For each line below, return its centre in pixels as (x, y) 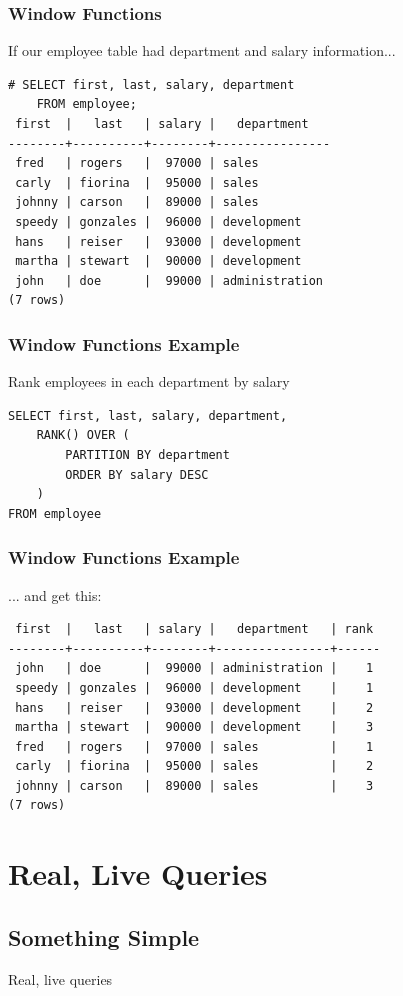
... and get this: (55, 594)
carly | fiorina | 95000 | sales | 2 (194, 766)
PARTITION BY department (147, 454)
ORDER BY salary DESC (137, 474)
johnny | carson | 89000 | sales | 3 (194, 785)
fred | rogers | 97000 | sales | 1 (194, 746)
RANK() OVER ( (83, 435)
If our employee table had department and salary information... (202, 50)
